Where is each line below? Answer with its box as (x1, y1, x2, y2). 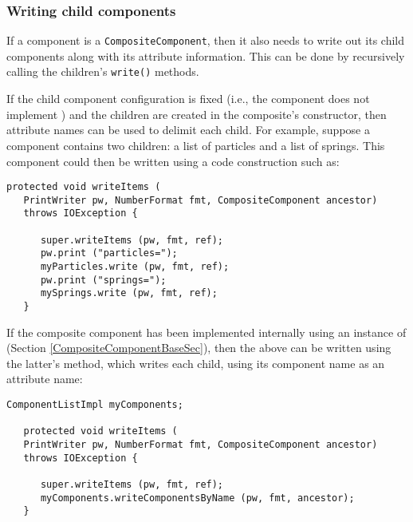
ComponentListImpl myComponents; (6, 399, 183, 411)
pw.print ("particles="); (40, 247, 178, 259)
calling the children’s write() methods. (6, 63, 199, 80)
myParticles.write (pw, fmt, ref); (40, 261, 230, 273)
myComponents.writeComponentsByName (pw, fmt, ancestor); (40, 492, 355, 504)
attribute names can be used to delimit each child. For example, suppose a (6, 121, 370, 138)
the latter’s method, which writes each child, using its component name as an (6, 354, 385, 371)
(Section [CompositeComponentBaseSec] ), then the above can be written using (6, 339, 391, 356)
